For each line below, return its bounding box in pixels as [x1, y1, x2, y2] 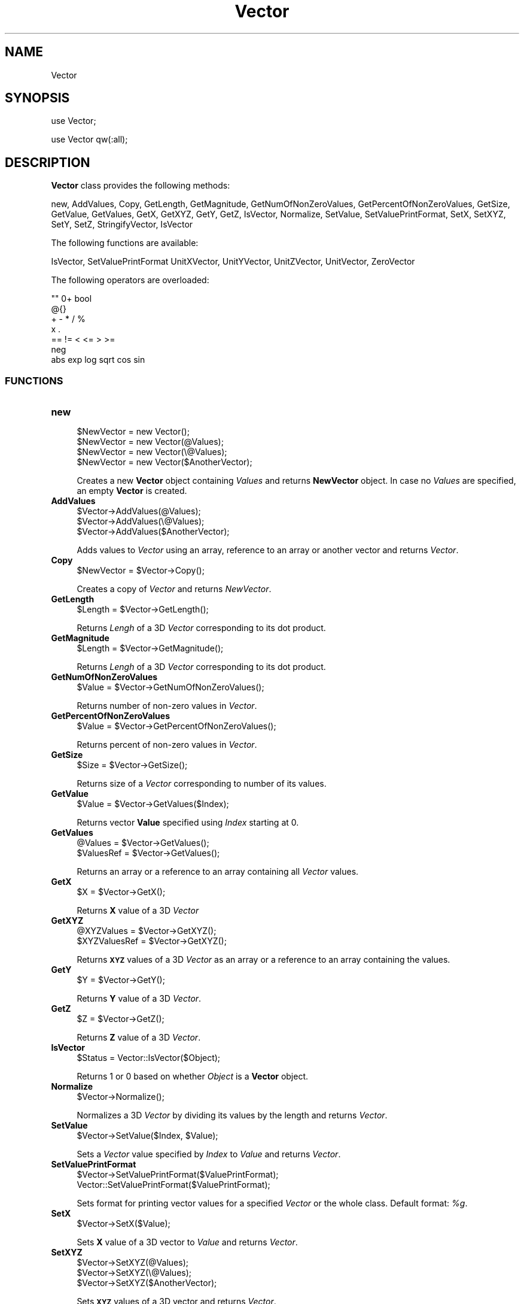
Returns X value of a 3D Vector [77, 905, 199, 916]
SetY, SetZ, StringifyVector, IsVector [51, 219, 193, 230]
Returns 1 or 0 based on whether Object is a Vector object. [77, 1071, 309, 1082]
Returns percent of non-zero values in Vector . [77, 739, 257, 750]
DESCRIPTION [5, 154, 90, 170]
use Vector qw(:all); [51, 134, 128, 145]
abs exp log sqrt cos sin [51, 354, 145, 365]
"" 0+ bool [51, 293, 92, 304]
